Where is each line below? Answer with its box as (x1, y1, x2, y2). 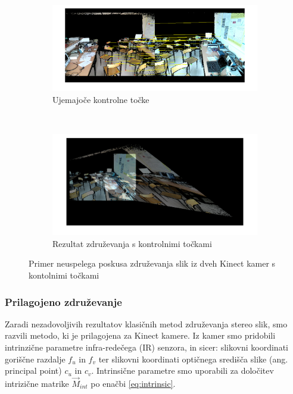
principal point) (5, 364, 62, 377)
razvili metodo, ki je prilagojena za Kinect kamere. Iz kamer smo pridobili (5, 329, 276, 342)
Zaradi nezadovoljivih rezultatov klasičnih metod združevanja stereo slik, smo (5, 317, 288, 330)
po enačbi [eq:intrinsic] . (91, 377, 176, 389)
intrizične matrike (5, 377, 69, 389)
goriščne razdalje (5, 352, 66, 365)
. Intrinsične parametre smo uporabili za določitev (91, 364, 274, 377)
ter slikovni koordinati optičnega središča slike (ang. (98, 352, 288, 365)
